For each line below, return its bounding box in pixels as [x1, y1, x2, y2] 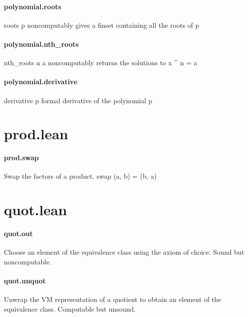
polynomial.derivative [4, 76, 78, 87]
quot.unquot [4, 275, 46, 285]
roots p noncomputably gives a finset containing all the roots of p [4, 19, 199, 30]
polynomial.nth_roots [4, 38, 79, 49]
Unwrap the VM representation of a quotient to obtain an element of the [4, 294, 221, 304]
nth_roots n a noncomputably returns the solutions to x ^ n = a [4, 57, 197, 68]
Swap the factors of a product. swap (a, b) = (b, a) [4, 171, 157, 181]
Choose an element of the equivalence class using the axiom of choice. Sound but [4, 247, 245, 257]
